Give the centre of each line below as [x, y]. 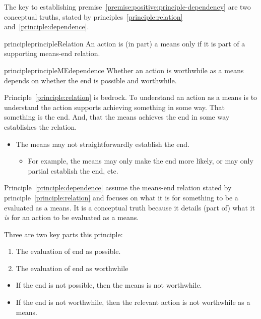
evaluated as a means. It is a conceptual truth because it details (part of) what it [129, 207]
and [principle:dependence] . [47, 26]
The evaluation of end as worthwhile [72, 268]
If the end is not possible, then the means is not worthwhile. [109, 285]
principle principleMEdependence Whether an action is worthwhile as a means [124, 70]
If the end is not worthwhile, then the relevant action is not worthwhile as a [133, 302]
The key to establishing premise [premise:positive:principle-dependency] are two [127, 7]
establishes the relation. [41, 126]
